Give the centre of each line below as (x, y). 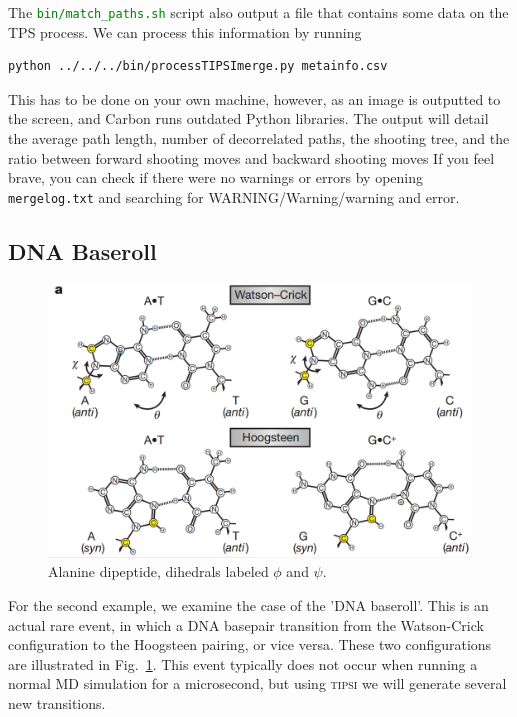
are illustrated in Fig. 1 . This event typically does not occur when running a (243, 663)
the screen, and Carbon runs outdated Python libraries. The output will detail (248, 118)
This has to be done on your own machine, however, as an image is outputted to (254, 98)
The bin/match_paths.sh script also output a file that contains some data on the (258, 12)
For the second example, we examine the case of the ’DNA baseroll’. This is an (248, 604)
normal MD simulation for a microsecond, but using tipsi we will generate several (257, 683)
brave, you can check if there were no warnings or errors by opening (216, 177)
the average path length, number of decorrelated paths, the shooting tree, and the (259, 138)
